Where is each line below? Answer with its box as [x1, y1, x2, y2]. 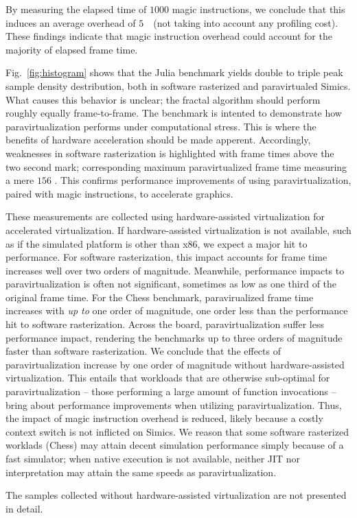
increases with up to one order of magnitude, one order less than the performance [5, 303, 348, 318]
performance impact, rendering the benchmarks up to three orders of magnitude [5, 330, 343, 344]
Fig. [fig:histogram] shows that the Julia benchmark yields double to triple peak [5, 65, 343, 80]
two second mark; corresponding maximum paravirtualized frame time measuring [5, 159, 347, 174]
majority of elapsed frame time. [5, 42, 138, 56]
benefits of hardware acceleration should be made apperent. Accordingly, [5, 132, 311, 147]
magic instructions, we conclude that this [172, 2, 345, 16]
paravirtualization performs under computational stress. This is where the [5, 119, 316, 133]
